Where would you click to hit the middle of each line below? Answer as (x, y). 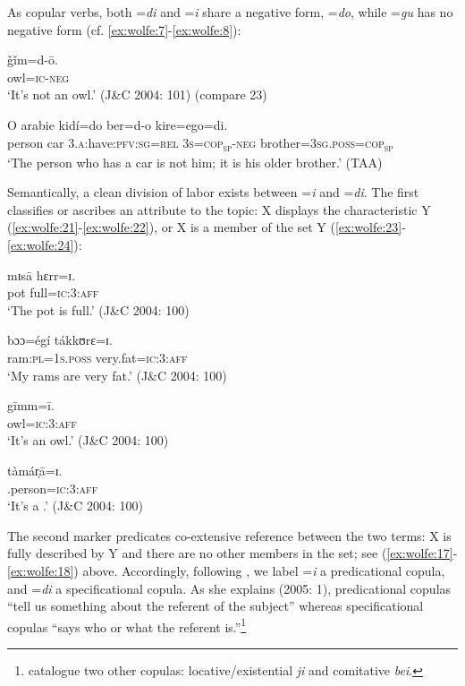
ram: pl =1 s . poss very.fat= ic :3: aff (97, 358)
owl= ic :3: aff (42, 422)
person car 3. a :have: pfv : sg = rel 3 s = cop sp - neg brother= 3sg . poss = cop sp (200, 143)
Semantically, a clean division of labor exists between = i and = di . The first (213, 192)
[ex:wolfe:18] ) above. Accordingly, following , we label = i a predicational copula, (226, 570)
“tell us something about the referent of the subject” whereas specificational (216, 606)
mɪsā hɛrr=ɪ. (42, 274)
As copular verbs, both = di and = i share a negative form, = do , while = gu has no (230, 12)
